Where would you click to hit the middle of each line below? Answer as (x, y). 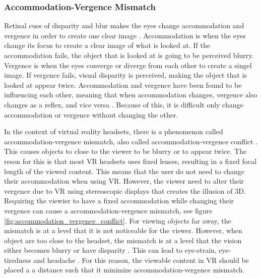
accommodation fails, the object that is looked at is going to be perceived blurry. (129, 55)
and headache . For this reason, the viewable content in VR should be (141, 260)
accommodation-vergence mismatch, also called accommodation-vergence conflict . (131, 141)
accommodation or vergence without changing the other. (91, 114)
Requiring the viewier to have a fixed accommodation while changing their (119, 201)
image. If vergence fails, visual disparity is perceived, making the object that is (125, 75)
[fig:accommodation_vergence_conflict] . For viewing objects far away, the (118, 220)
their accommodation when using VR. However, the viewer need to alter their (124, 181)
